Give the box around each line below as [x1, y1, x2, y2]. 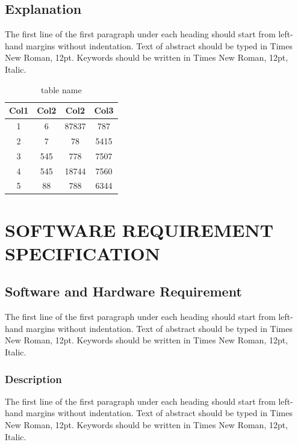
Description [5, 371, 62, 386]
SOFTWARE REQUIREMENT [5, 217, 274, 242]
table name [40, 83, 82, 96]
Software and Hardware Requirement [5, 282, 242, 301]
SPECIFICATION [5, 241, 160, 265]
